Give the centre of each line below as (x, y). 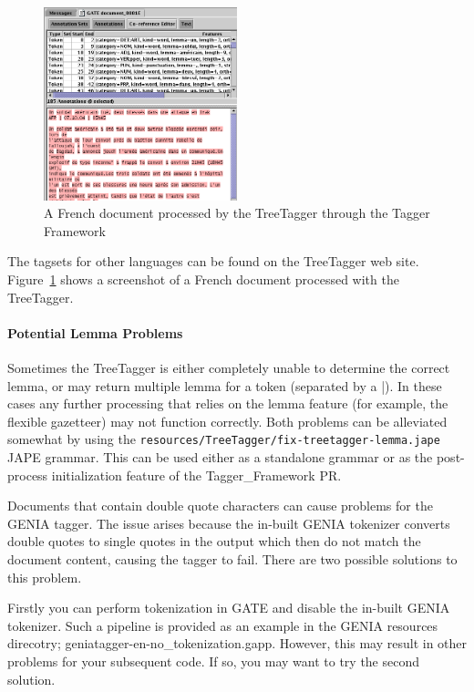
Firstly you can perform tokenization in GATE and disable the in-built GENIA (229, 608)
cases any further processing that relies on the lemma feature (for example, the (228, 403)
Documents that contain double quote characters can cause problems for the (220, 506)
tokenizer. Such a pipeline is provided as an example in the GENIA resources (223, 625)
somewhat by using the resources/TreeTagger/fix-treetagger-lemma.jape (224, 439)
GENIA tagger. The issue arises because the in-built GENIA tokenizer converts (229, 523)
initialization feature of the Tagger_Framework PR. (196, 475)
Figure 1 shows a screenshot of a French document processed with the (203, 279)
